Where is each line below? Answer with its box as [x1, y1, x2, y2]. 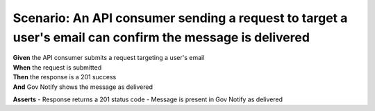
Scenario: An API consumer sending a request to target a [12, 10, 348, 26]
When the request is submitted [12, 63, 102, 72]
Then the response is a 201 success [12, 73, 117, 81]
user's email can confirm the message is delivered [12, 30, 310, 45]
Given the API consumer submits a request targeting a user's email [12, 54, 205, 62]
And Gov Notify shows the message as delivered [12, 83, 153, 91]
